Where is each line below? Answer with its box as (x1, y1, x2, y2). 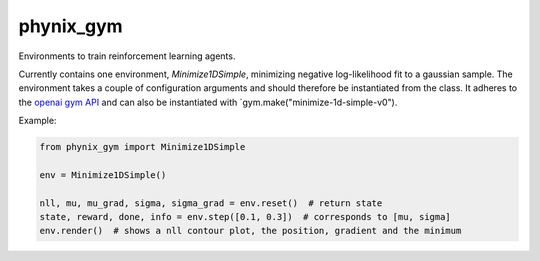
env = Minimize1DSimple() (39, 169, 167, 180)
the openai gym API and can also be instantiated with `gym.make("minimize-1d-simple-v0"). (18, 96, 398, 108)
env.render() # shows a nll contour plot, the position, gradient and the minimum (39, 225, 462, 237)
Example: (18, 115, 57, 127)
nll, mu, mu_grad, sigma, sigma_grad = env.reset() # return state (39, 197, 383, 209)
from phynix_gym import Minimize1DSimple (39, 141, 246, 153)
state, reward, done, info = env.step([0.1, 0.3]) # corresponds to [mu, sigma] (39, 211, 452, 223)
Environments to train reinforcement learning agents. (18, 50, 236, 62)
